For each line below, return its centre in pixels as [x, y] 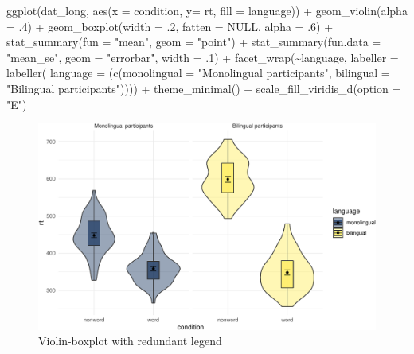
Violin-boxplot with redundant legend [130, 341]
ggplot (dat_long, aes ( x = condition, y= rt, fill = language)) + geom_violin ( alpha [207, 10]
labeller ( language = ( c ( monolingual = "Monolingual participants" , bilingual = [198, 73]
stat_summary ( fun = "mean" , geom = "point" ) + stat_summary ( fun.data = [194, 42]
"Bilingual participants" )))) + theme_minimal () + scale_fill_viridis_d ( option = [204, 88]
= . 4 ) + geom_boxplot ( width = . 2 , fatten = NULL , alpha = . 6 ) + [170, 26]
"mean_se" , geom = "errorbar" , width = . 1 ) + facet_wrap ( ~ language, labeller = [203, 57]
